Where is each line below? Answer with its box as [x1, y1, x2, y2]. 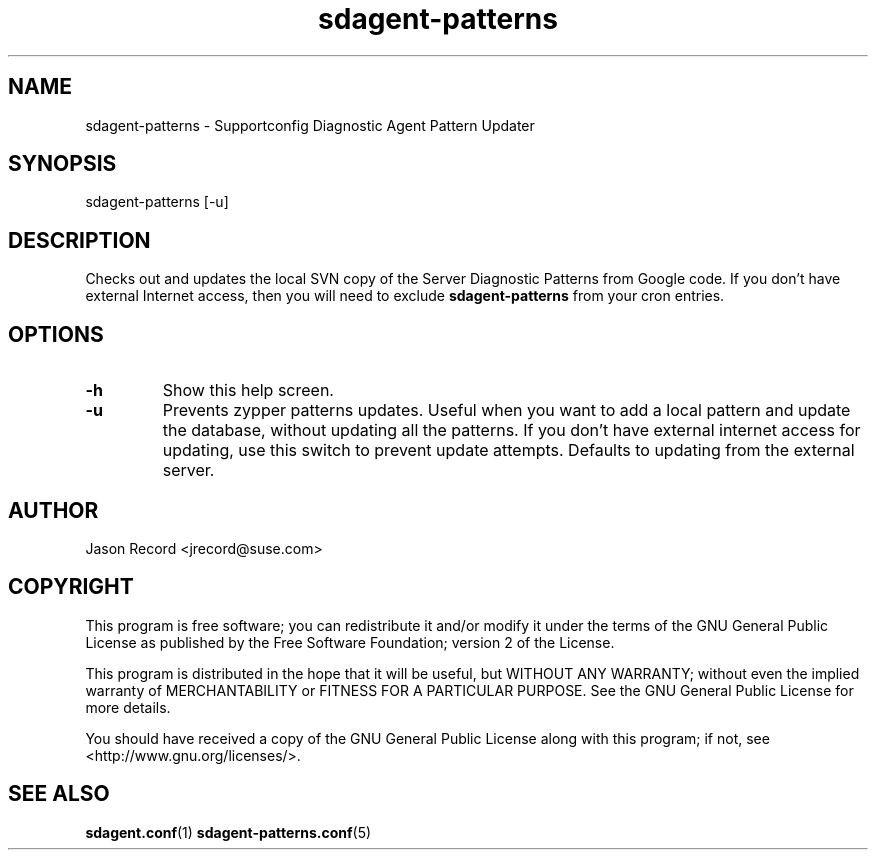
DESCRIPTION [8, 227, 151, 253]
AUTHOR [8, 497, 99, 523]
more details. [85, 698, 171, 716]
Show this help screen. [162, 380, 334, 401]
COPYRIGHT [8, 574, 134, 600]
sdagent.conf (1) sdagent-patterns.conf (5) [85, 823, 372, 841]
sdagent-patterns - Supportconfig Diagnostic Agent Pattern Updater [85, 116, 535, 134]
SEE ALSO [8, 781, 110, 807]
